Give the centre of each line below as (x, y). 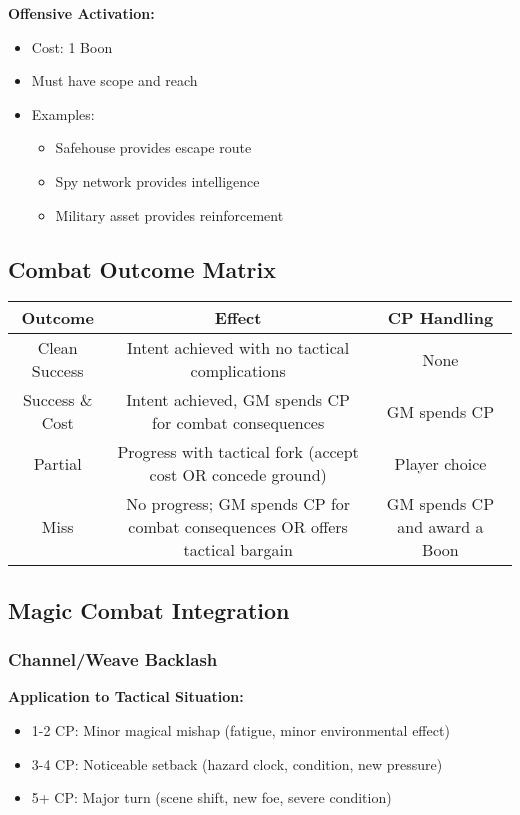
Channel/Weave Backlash (113, 659)
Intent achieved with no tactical (238, 348)
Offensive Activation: (81, 13)
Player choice (440, 463)
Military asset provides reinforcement (169, 214)
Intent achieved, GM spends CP (238, 400)
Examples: (63, 113)
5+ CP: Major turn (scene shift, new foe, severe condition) (211, 797)
